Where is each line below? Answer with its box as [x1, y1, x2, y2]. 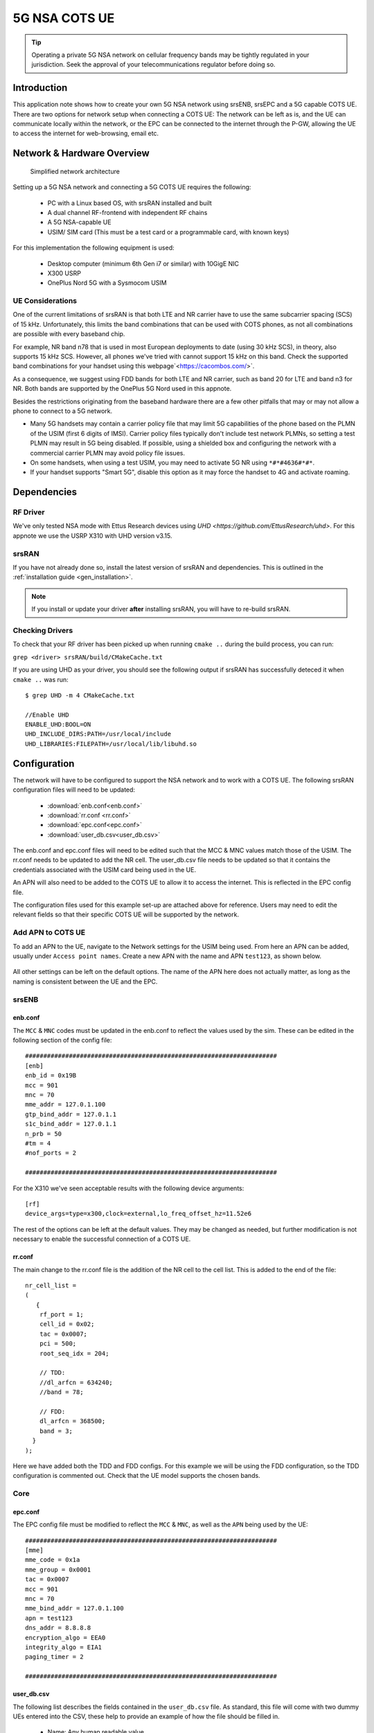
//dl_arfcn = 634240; [39, 1378, 114, 1386]
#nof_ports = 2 [25, 1149, 77, 1157]
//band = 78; [39, 1388, 84, 1396]
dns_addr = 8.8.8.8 [25, 1624, 91, 1632]
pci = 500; [39, 1340, 77, 1348]
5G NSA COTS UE [12, 10, 115, 26]
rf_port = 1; [39, 1311, 84, 1318]
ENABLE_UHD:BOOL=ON [25, 721, 91, 729]
